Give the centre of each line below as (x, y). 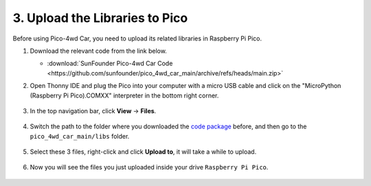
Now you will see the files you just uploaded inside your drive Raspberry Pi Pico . (149, 167)
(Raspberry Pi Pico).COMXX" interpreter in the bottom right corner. (124, 95)
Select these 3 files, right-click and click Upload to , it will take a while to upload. (143, 152)
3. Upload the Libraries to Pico (100, 18)
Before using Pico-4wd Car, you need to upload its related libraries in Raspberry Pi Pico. (137, 38)
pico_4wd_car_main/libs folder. (80, 136)
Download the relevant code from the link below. (99, 51)
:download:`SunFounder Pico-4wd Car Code (110, 63)
